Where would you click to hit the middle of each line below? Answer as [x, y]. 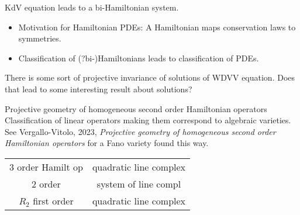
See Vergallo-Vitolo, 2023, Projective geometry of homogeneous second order [140, 131]
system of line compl [139, 183]
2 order [46, 183]
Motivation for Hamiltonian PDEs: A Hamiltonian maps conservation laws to [157, 27]
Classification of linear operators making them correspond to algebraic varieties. [148, 120]
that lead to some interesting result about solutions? [99, 89]
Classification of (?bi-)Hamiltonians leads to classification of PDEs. [139, 58]
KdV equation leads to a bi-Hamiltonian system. [92, 7]
